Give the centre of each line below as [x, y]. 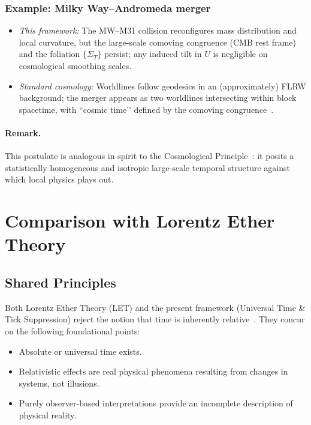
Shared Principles [61, 282]
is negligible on [240, 54]
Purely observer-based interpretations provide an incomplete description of [156, 403]
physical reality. [48, 414]
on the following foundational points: [73, 330]
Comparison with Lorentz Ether [140, 221]
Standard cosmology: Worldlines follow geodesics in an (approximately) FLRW [162, 86]
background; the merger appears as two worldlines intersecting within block [158, 98]
